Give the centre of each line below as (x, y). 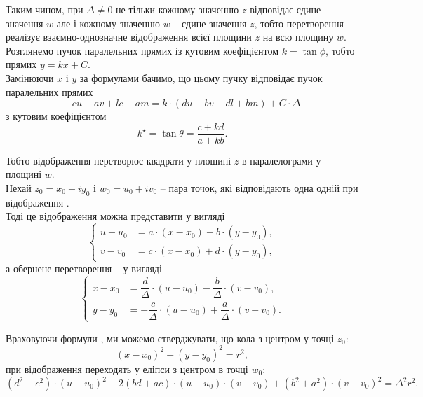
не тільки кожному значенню (177, 9)
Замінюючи (30, 77)
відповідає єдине (286, 9)
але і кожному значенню (108, 23)
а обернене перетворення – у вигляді (84, 268)
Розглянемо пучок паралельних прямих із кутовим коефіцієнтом (142, 50)
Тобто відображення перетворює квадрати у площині (119, 160)
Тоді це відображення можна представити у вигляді (115, 216)
